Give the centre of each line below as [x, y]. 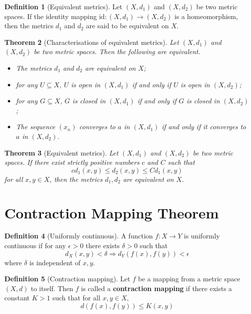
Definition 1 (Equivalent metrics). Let [63, 6]
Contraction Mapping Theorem [112, 212]
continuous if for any [35, 245]
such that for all [76, 298]
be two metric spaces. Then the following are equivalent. [117, 51]
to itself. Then [52, 288]
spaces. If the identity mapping [51, 16]
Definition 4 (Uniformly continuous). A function [79, 236]
